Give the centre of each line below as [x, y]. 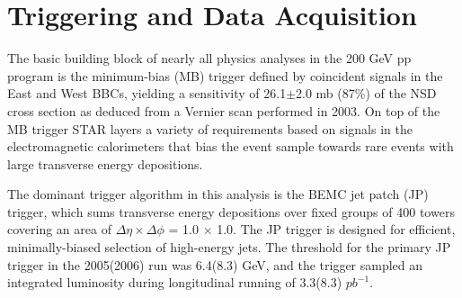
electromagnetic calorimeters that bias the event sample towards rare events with [231, 146]
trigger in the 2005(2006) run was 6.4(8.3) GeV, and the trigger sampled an [215, 264]
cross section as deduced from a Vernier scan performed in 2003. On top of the [224, 110]
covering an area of [59, 229]
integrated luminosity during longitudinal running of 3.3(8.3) [175, 282]
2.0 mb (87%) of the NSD [366, 93]
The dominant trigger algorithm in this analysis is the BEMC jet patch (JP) [218, 194]
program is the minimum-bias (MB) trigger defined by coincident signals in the [225, 75]
